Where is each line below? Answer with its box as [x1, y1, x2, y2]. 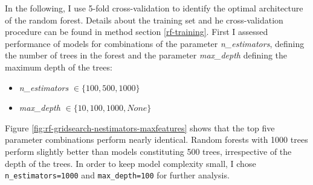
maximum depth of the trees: [5, 60, 112, 73]
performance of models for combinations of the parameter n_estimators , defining [5, 37, 305, 49]
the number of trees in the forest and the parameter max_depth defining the [5, 49, 288, 61]
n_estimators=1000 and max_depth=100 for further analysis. [5, 169, 230, 181]
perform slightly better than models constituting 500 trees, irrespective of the [5, 145, 292, 157]
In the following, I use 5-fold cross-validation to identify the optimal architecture [5, 2, 303, 14]
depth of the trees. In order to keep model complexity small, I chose [5, 157, 256, 169]
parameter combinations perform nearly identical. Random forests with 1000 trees [5, 133, 308, 146]
